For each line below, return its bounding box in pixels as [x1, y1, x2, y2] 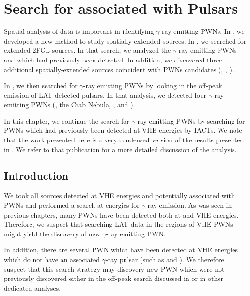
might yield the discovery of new [4, 228, 100, 238]
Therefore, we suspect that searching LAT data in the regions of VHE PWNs [4, 219, 233, 229]
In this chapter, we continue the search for [4, 115, 129, 125]
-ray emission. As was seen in [145, 200, 232, 210]
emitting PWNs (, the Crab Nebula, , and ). [4, 99, 135, 109]
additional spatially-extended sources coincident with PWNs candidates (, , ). [4, 64, 234, 74]
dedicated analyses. [4, 282, 61, 293]
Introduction [4, 168, 69, 183]
